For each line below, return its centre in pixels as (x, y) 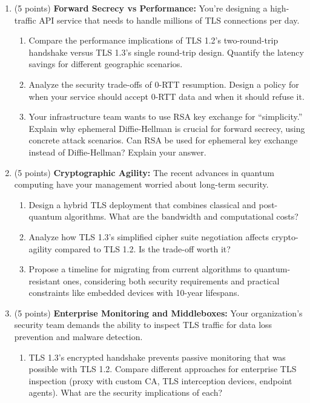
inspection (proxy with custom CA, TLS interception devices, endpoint (160, 380)
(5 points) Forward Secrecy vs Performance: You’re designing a (141, 8)
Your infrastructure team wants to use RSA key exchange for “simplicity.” (166, 116)
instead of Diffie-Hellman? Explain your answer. (117, 152)
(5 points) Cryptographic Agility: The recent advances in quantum (144, 172)
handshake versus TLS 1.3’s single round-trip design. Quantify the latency (166, 52)
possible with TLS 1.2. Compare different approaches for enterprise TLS (163, 369)
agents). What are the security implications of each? (126, 392)
